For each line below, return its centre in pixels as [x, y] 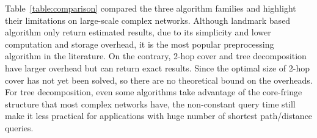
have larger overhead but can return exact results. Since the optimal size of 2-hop [157, 67]
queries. [19, 127]
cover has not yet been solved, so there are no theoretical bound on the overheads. [159, 80]
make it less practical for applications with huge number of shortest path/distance [159, 116]
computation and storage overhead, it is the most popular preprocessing [140, 44]
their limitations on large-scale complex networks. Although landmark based [148, 20]
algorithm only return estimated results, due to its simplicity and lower [138, 32]
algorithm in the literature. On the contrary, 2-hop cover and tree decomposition [156, 56]
